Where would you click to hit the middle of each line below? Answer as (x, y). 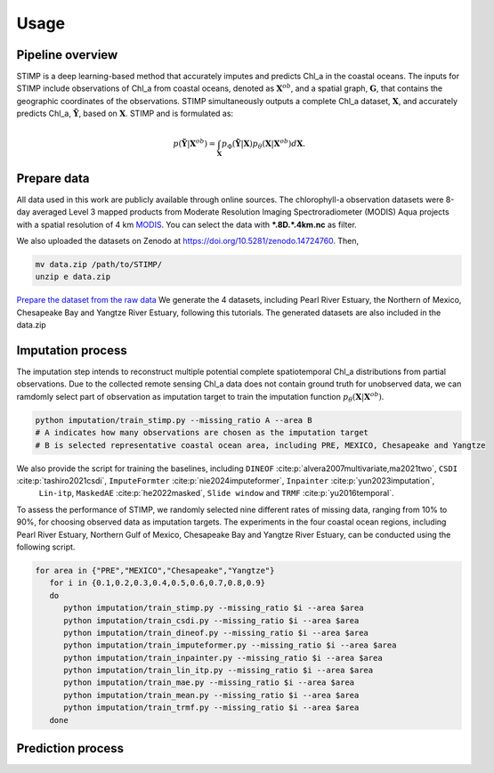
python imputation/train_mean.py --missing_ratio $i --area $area (211, 695)
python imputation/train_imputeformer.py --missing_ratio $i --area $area (230, 645)
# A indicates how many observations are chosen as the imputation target (202, 433)
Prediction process (70, 749)
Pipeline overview (67, 55)
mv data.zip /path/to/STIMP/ (99, 264)
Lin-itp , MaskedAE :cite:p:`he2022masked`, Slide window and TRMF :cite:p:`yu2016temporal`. (216, 493)
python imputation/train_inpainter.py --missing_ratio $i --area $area (223, 658)
